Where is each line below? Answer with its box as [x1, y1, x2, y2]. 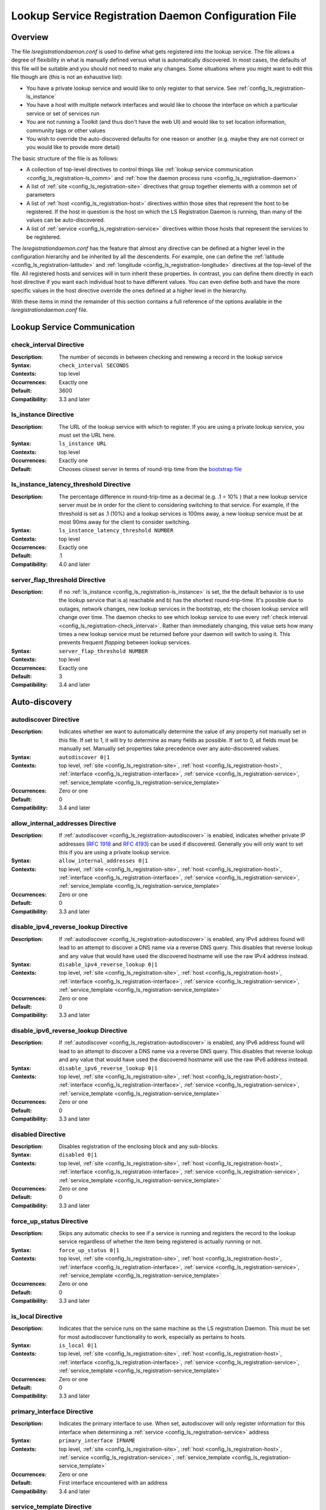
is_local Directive [11, 1312, 63, 1320]
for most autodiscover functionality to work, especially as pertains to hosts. [59, 1333, 246, 1340]
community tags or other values [26, 127, 106, 134]
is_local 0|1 [59, 1342, 98, 1349]
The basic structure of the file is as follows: [11, 155, 119, 162]
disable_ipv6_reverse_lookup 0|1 [59, 1065, 158, 1071]
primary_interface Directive [11, 1407, 94, 1416]
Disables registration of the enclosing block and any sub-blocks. [59, 1143, 219, 1150]
